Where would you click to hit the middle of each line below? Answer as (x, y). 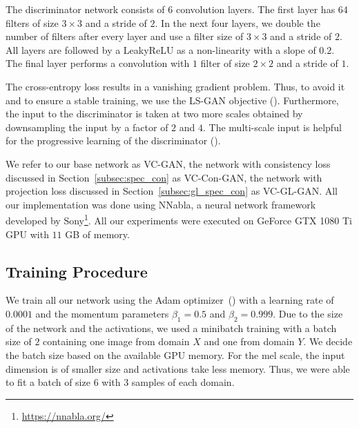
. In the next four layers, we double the (237, 22)
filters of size (32, 22)
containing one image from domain (116, 341)
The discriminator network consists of (85, 9)
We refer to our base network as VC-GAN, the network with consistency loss (168, 163)
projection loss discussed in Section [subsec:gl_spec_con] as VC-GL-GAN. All (172, 191)
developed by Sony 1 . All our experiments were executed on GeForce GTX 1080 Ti (179, 219)
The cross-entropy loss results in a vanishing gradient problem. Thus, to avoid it (175, 86)
